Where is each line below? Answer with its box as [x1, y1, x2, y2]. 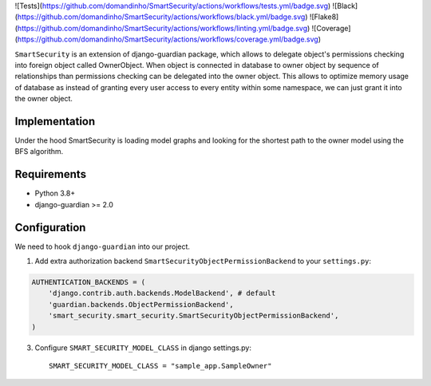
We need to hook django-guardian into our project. [14, 242, 191, 251]
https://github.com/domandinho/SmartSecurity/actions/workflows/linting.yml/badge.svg [17, 23, 308, 33]
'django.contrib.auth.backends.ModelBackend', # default [48, 289, 276, 298]
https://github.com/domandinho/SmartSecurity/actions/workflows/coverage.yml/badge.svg [17, 34, 318, 44]
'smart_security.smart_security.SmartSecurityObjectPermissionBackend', [48, 311, 339, 321]
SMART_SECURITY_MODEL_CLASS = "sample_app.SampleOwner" [49, 361, 272, 370]
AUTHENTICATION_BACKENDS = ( [31, 278, 146, 286]
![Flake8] [309, 12, 339, 22]
